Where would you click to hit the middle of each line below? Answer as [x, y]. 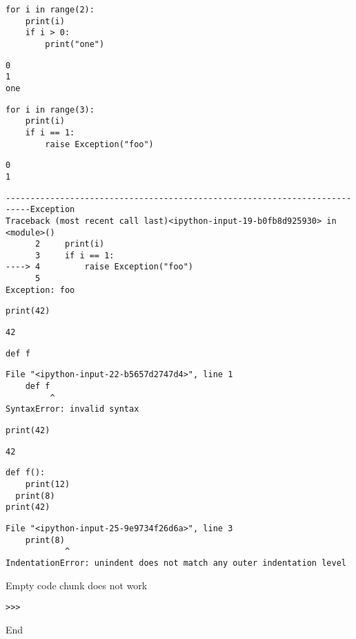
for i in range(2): [50, 10]
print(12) [48, 484]
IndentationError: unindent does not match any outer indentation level [176, 563]
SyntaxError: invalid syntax [72, 409]
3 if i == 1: [75, 255]
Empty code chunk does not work [77, 585]
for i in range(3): [50, 109]
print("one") [75, 44]
